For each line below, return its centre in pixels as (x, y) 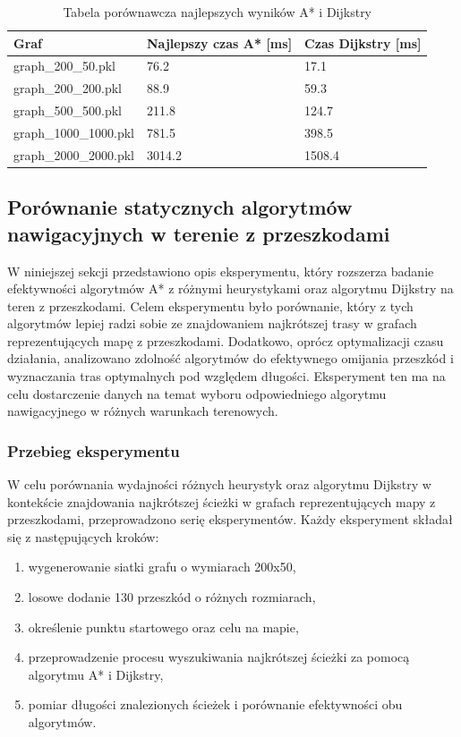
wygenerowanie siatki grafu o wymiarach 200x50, (162, 567)
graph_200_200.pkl (68, 88)
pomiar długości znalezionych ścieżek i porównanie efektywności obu (215, 704)
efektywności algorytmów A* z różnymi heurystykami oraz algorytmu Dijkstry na (230, 288)
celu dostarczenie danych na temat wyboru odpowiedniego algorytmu (197, 393)
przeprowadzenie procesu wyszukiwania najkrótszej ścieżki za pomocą (219, 657)
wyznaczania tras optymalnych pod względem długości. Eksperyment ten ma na (226, 376)
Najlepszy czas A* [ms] (220, 42)
